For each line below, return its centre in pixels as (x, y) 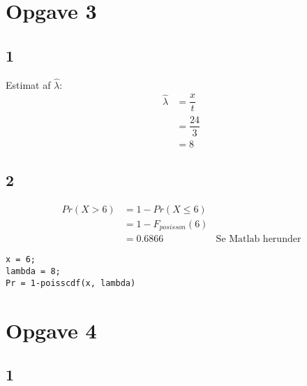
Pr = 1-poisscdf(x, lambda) (71, 283)
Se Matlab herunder (259, 240)
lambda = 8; (33, 272)
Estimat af (28, 84)
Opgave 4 (51, 330)
